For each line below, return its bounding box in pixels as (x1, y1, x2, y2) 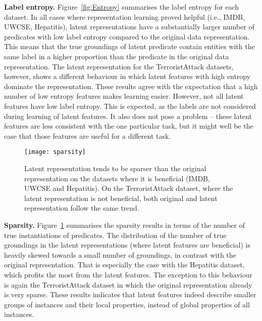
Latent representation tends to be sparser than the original (24, 163, 206, 173)
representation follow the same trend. (24, 203, 139, 213)
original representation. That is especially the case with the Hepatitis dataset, (4, 259, 245, 270)
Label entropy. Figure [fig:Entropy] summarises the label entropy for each (4, 2, 239, 12)
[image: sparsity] (24, 148, 86, 156)
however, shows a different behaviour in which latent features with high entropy (4, 71, 251, 82)
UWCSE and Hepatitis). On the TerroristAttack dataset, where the (24, 183, 233, 193)
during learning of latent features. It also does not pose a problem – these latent (4, 110, 252, 121)
